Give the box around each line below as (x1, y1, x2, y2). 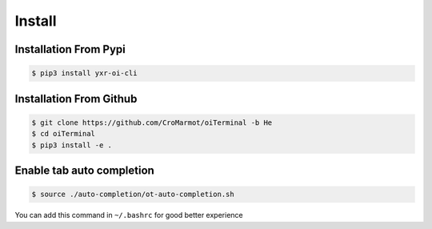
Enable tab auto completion (14, 163, 155, 177)
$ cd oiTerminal (31, 129, 96, 139)
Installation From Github (14, 92, 138, 106)
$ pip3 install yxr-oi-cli (31, 69, 138, 78)
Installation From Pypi (14, 42, 126, 56)
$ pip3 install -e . (31, 140, 112, 150)
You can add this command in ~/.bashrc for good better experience (14, 211, 243, 220)
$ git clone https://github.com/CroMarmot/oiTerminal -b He (31, 118, 273, 127)
